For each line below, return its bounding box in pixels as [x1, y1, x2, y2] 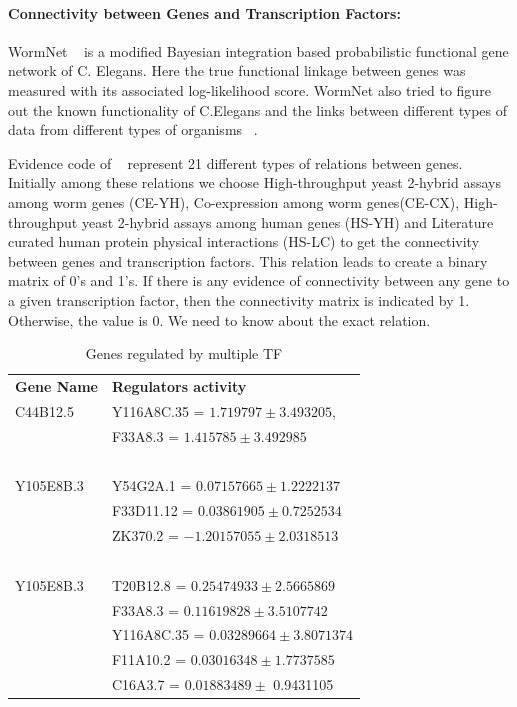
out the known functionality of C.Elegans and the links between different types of [8, 99, 508, 120]
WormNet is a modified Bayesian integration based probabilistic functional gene [8, 40, 509, 61]
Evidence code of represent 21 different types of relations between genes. [8, 152, 463, 173]
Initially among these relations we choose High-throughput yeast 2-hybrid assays [8, 172, 501, 193]
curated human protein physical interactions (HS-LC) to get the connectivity [8, 231, 480, 252]
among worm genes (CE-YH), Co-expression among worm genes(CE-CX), [8, 191, 460, 212]
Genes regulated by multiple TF [85, 343, 283, 364]
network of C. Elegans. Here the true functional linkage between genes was [8, 60, 466, 81]
